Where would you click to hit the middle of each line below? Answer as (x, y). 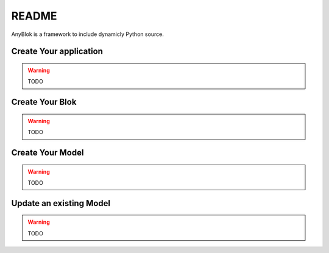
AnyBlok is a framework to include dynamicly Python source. (88, 34)
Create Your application (57, 52)
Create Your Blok (44, 102)
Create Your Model (48, 152)
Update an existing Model (61, 203)
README (34, 16)
